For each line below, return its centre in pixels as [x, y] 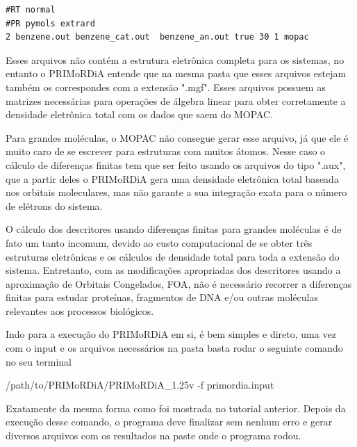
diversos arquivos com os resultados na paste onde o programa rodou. [153, 436]
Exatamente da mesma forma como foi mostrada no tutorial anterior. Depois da [176, 408]
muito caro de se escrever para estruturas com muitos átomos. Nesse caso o [166, 151]
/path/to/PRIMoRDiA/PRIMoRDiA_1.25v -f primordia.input [140, 385]
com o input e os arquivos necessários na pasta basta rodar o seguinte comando [174, 348]
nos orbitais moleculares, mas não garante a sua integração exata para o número [176, 192]
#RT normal [31, 10]
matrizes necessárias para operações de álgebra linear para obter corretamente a [176, 100]
